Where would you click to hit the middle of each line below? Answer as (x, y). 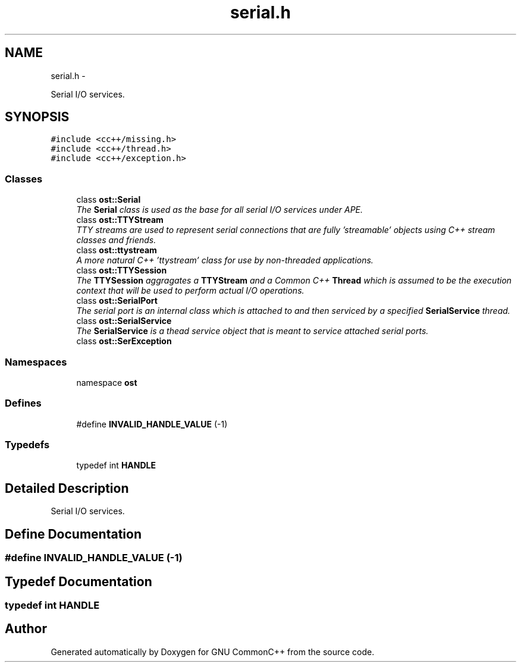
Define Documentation (73, 534)
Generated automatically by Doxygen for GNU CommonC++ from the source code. (213, 652)
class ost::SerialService (124, 321)
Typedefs (27, 445)
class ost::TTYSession (122, 270)
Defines (23, 403)
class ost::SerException (124, 341)
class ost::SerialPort (117, 301)
